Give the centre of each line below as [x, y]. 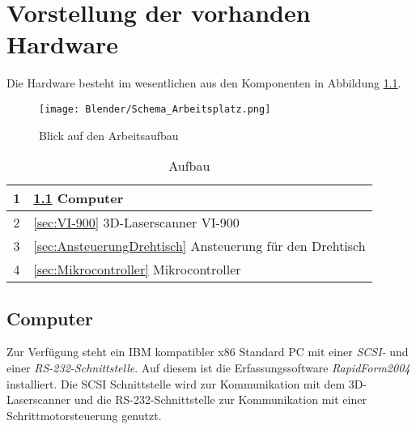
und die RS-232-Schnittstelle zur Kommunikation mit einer [220, 399]
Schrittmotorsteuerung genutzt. [84, 415]
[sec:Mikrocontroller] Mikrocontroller [137, 270]
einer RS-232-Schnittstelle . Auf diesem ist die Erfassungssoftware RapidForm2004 [208, 367]
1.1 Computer [79, 198]
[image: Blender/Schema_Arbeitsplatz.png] [155, 109]
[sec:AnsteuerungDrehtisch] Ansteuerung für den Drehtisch [200, 246]
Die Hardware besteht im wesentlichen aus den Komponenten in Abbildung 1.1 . [204, 83]
